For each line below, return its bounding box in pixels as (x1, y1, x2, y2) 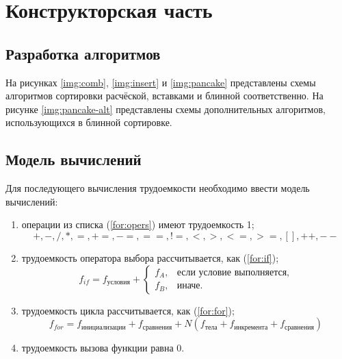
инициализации (81, 323, 126, 331)
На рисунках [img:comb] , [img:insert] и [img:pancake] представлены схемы (5, 75, 316, 89)
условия (107, 278, 130, 286)
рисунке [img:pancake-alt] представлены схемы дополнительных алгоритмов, (5, 101, 326, 116)
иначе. (176, 281, 203, 291)
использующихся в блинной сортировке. (5, 115, 172, 129)
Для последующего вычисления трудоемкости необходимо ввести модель (5, 181, 310, 195)
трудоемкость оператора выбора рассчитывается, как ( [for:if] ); (21, 250, 279, 264)
